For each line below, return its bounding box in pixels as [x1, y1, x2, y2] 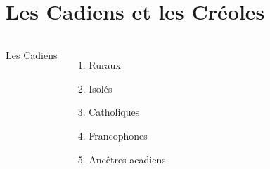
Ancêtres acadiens [89, 151, 166, 166]
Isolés [89, 81, 112, 95]
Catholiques [89, 104, 140, 119]
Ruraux [89, 58, 121, 72]
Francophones [89, 128, 148, 142]
